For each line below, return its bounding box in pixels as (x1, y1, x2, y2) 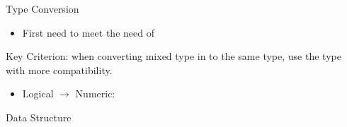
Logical (22, 86, 54, 101)
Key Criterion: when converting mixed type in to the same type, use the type (6, 49, 341, 64)
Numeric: (75, 86, 115, 101)
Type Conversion (6, 1, 79, 16)
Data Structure (6, 109, 72, 124)
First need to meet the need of (22, 25, 154, 40)
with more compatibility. (6, 62, 113, 77)
